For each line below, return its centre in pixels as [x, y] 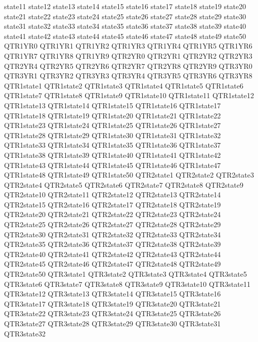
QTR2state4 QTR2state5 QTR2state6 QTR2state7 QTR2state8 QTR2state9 [124, 184]
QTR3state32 [25, 333]
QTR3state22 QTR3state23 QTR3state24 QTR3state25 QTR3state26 [113, 313]
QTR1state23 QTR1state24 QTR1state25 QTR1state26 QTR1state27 [113, 125]
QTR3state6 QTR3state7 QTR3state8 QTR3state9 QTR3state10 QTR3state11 [127, 284]
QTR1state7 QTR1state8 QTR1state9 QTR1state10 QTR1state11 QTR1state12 [129, 95]
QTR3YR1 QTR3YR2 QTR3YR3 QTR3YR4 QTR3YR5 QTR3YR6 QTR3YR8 [128, 76]
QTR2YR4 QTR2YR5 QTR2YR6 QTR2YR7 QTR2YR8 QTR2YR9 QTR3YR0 [128, 66]
